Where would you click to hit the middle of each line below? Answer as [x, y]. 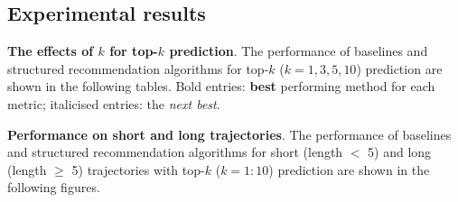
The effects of [51, 51]
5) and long [400, 152]
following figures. [54, 187]
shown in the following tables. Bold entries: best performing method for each [221, 86]
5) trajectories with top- [138, 169]
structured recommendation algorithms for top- [138, 68]
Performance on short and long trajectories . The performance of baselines [229, 134]
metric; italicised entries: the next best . [114, 103]
